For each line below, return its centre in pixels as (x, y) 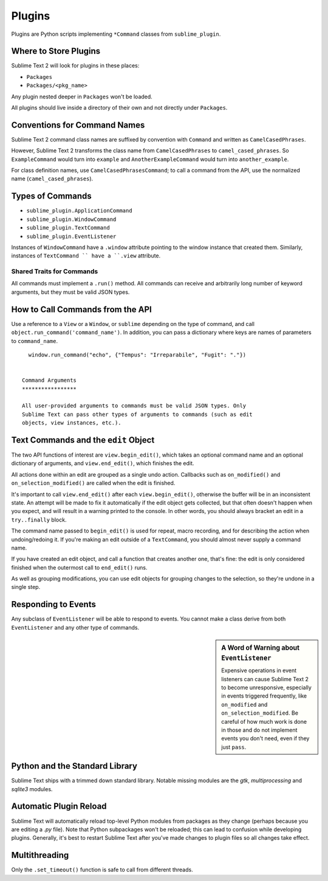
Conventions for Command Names (78, 125)
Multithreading (40, 855)
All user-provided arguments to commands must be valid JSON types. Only (134, 406)
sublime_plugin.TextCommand (68, 228)
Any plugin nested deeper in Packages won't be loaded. (82, 97)
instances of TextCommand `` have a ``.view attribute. (86, 256)
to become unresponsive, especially (267, 688)
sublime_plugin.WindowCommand (71, 219)
